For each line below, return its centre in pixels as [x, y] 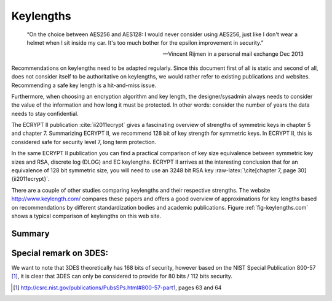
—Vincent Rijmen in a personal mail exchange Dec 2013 [233, 54]
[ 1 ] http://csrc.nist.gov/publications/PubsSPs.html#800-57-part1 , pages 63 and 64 [117, 288]
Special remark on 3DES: [60, 253]
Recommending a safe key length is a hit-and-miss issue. [84, 85]
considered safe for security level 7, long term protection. [84, 142]
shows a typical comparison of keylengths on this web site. [86, 216]
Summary [30, 233]
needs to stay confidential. [45, 113]
